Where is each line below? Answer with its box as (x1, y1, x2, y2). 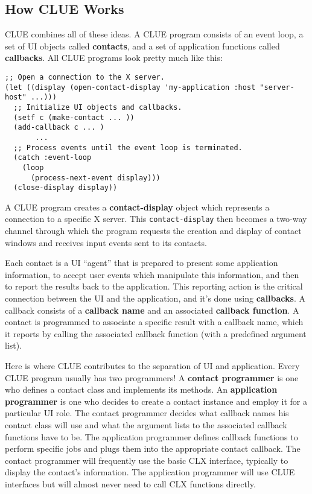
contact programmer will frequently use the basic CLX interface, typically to (5, 454, 288, 466)
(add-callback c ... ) (13, 123, 104, 132)
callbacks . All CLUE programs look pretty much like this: (5, 51, 223, 64)
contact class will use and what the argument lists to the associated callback (5, 419, 287, 431)
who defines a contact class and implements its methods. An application (5, 383, 278, 396)
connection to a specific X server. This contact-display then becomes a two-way (5, 212, 307, 225)
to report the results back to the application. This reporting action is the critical (5, 280, 303, 293)
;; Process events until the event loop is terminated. (13, 143, 243, 152)
